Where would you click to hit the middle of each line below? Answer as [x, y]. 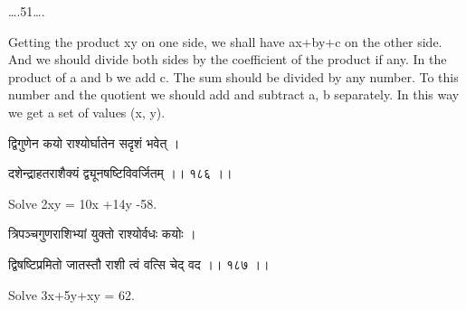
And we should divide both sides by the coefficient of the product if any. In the [228, 59]
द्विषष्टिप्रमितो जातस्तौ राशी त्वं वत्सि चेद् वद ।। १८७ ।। [139, 263]
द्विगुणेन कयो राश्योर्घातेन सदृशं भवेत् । [94, 142]
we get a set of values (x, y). [87, 112]
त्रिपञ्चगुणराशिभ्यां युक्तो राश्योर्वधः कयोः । [102, 234]
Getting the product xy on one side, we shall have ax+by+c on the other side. [225, 41]
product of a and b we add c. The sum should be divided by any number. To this [233, 76]
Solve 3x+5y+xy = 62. [72, 294]
